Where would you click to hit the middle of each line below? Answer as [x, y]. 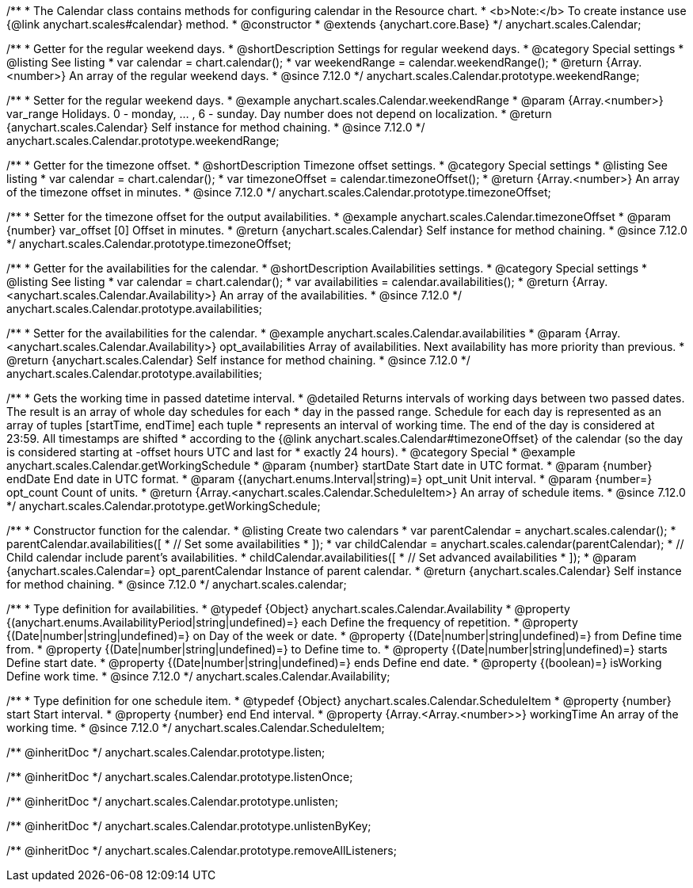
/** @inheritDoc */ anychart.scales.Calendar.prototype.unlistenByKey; [189, 826]
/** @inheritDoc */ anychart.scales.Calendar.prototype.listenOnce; [180, 777]
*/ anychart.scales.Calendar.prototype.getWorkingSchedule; [164, 506]
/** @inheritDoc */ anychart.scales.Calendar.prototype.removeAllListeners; [202, 850]
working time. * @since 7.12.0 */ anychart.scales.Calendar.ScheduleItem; [196, 728]
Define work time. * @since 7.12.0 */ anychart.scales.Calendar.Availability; [198, 676]
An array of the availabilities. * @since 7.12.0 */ [341, 295]
